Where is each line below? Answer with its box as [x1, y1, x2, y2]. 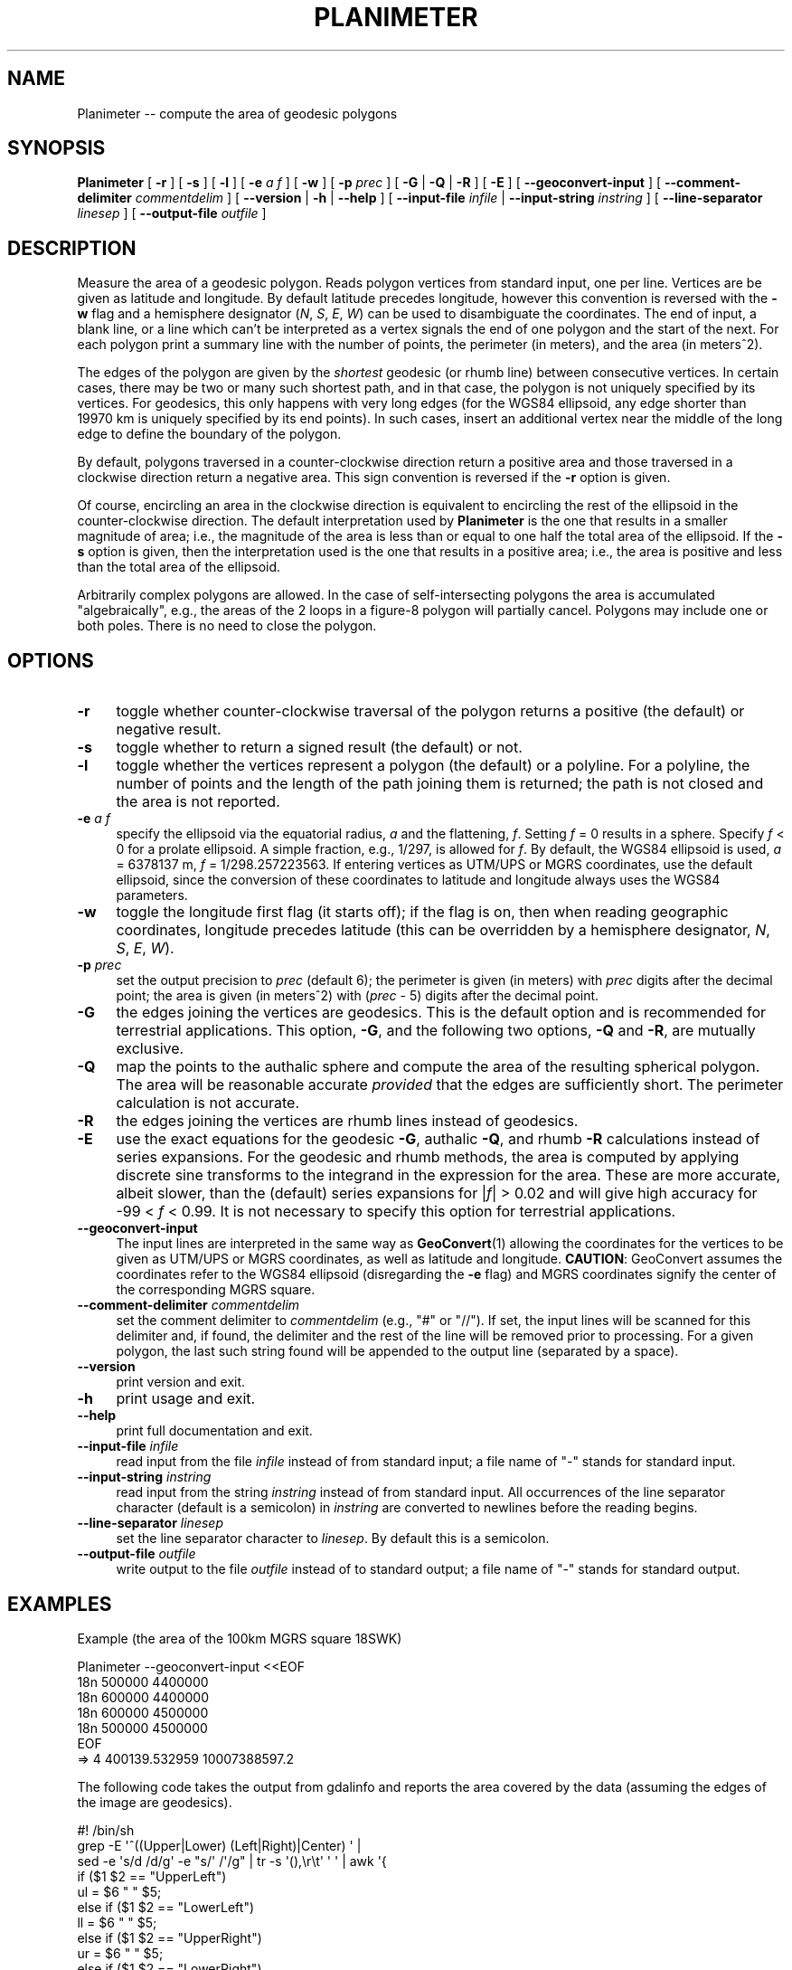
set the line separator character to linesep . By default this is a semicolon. [116, 1530, 550, 1547]
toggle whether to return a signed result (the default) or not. [116, 738, 523, 757]
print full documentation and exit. [116, 1423, 313, 1439]
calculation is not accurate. [116, 1094, 299, 1113]
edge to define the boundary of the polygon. [77, 426, 342, 442]
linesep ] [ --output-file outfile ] [77, 205, 267, 222]
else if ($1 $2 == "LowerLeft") [77, 1899, 255, 1915]
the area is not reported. [116, 792, 280, 811]
